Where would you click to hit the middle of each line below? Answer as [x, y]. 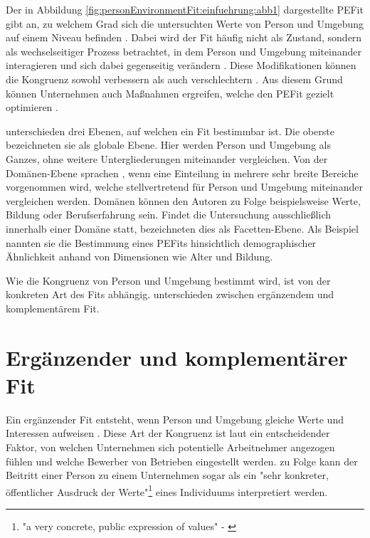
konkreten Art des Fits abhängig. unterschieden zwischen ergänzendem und [170, 294]
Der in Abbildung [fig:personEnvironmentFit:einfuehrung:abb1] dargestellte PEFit [185, 9]
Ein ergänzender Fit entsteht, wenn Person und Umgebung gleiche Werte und [175, 419]
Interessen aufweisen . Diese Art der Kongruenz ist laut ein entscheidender [168, 433]
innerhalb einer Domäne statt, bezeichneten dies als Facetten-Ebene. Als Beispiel [182, 228]
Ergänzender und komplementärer [177, 357]
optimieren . [32, 107]
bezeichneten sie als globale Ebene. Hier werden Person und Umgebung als [168, 145]
